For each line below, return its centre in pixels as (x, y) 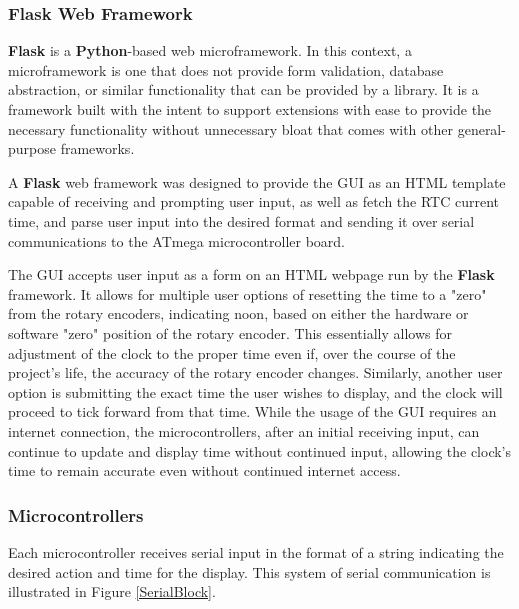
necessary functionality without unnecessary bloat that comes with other (231, 128)
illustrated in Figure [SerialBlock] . (112, 591)
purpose (32, 148)
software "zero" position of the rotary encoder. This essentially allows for (230, 332)
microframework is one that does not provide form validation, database (226, 69)
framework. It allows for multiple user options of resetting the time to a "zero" (247, 293)
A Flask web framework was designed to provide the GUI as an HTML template (257, 181)
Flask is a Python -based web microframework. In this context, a (210, 50)
